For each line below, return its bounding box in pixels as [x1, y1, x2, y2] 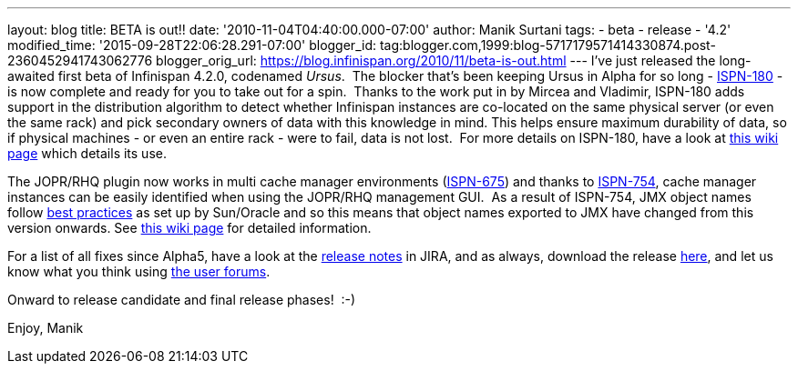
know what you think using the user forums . [7, 264, 271, 279]
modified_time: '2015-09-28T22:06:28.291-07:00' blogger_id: [7, 37, 376, 53]
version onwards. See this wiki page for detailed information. [7, 220, 372, 236]
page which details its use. [7, 145, 167, 161]
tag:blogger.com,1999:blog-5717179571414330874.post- [379, 37, 716, 53]
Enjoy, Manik [7, 320, 84, 336]
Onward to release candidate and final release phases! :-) [7, 292, 356, 307]
